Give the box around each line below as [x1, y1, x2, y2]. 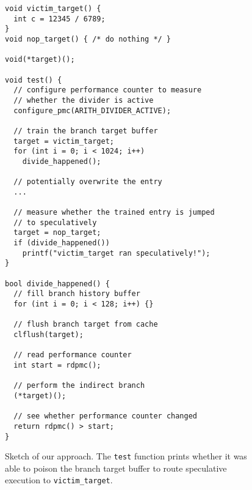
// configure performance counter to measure [13, 86, 202, 95]
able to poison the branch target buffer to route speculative [5, 461, 227, 474]
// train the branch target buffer [13, 126, 158, 135]
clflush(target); [13, 330, 84, 339]
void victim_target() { [5, 4, 101, 13]
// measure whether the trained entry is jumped [13, 208, 215, 217]
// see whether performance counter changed [13, 412, 197, 421]
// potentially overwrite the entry [13, 177, 162, 187]
